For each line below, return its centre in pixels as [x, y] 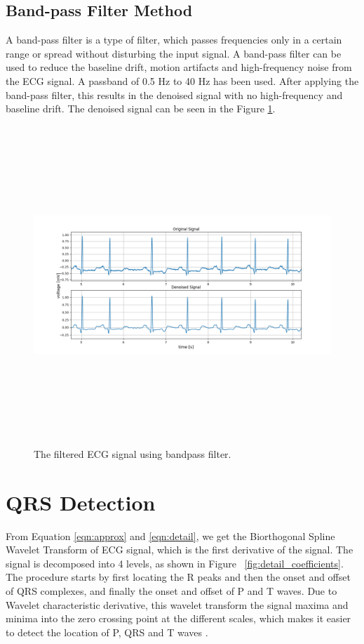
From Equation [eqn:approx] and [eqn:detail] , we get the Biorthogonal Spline [170, 535]
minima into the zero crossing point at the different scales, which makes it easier [178, 618]
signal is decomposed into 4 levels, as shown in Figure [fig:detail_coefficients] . [175, 563]
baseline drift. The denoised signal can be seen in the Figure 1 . [141, 109]
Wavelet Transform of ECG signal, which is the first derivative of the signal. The [180, 550]
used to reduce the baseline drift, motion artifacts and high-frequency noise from [179, 67]
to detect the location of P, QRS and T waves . [107, 632]
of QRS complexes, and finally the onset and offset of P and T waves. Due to [171, 590]
